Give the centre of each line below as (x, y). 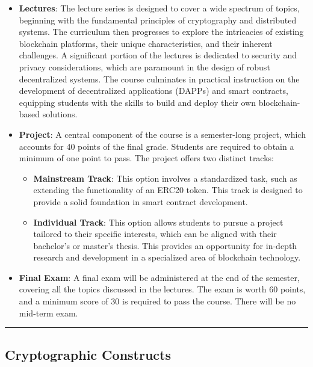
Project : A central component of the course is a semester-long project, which (162, 134)
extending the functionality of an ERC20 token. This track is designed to (168, 190)
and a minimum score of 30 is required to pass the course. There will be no (157, 301)
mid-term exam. (48, 313)
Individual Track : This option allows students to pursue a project (158, 222)
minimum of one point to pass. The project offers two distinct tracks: (146, 158)
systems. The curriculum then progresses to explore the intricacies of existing (161, 32)
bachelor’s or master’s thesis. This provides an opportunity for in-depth (165, 245)
